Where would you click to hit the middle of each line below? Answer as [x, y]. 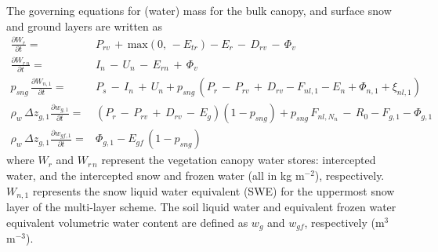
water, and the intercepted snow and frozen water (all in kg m [156, 175]
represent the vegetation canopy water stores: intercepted [239, 160]
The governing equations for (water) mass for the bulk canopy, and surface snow [199, 10]
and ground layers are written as [85, 26]
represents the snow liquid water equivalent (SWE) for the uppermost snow [214, 190]
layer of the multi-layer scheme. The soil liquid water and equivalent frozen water [201, 207]
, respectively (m [344, 222]
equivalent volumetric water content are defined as [127, 222]
